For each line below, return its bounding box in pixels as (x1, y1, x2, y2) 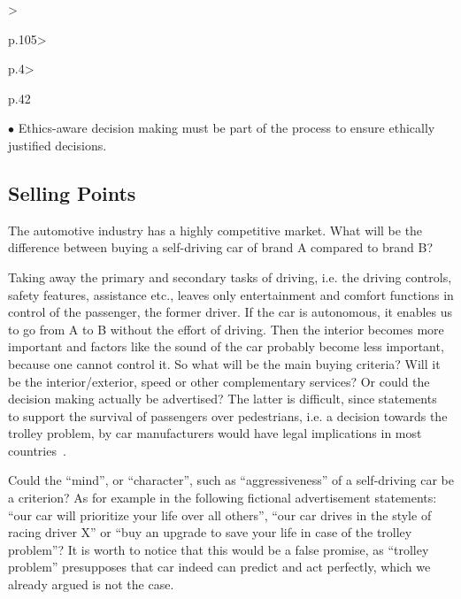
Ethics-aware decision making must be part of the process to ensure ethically (18, 119, 435, 137)
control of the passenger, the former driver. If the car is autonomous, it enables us (8, 303, 452, 321)
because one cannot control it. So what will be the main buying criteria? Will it (8, 354, 441, 372)
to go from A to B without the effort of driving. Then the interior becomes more (8, 319, 444, 338)
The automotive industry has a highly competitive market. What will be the (8, 220, 423, 239)
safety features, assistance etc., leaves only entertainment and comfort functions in (8, 285, 454, 303)
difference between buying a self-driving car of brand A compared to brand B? (8, 238, 434, 257)
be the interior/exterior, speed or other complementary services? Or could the (8, 372, 430, 390)
